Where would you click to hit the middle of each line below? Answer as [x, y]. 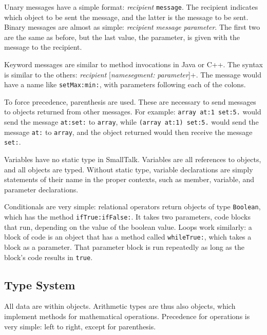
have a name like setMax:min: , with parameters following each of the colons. [125, 84]
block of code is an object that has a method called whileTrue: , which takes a [128, 237]
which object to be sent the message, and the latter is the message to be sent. [126, 17]
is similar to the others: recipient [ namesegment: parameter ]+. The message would [133, 74]
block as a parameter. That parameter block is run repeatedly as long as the [124, 247]
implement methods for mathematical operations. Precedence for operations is [127, 316]
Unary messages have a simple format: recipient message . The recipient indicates [131, 7]
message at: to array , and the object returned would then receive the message [128, 132]
